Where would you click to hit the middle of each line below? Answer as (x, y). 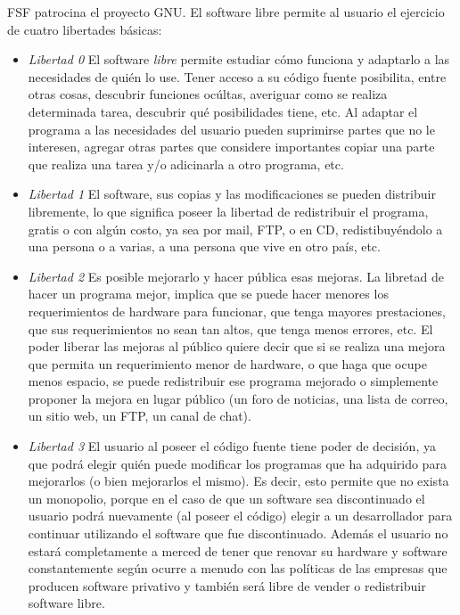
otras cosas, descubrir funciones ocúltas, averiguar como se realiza (208, 94)
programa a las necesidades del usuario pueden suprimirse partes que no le (231, 129)
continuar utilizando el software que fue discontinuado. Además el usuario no (238, 533)
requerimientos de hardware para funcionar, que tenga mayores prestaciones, (237, 311)
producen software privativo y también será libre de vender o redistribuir (227, 585)
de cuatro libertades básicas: (85, 29)
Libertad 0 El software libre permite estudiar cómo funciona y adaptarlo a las (239, 59)
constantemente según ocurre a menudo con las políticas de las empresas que (238, 568)
